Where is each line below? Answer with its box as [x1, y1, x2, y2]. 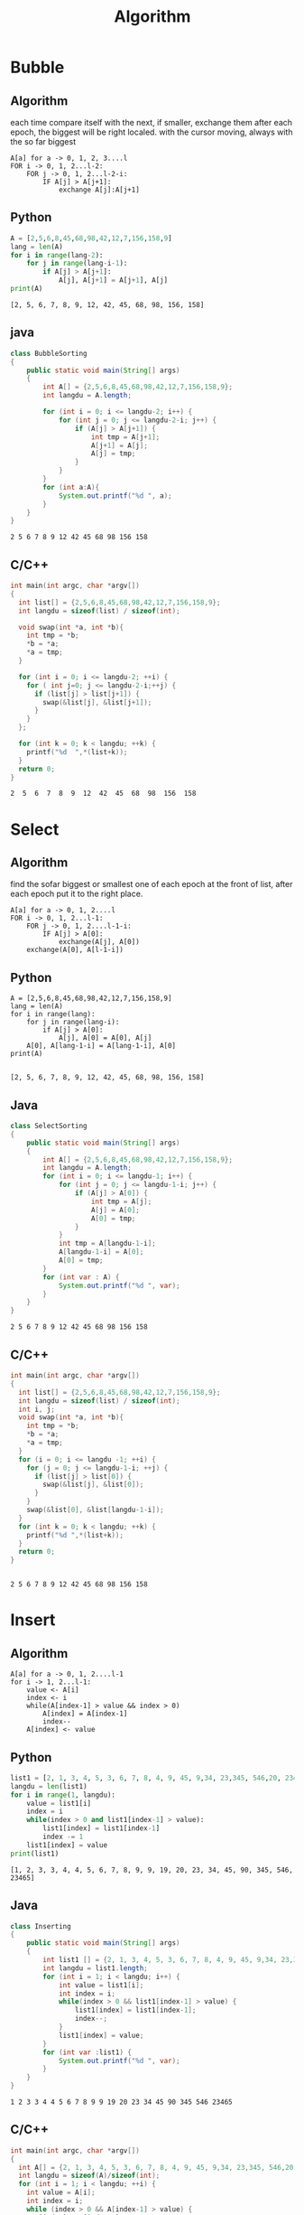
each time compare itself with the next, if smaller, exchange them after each [10, 117, 292, 127]
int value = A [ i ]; [26, 2188, 96, 2197]
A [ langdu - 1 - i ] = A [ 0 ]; [58, 1248, 144, 1257]
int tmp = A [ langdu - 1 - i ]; [58, 1239, 156, 1248]
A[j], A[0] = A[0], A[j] [58, 1033, 152, 1042]
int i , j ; [18, 1405, 55, 1414]
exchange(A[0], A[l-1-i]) [26, 946, 124, 955]
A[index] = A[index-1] [42, 1709, 128, 1718]
